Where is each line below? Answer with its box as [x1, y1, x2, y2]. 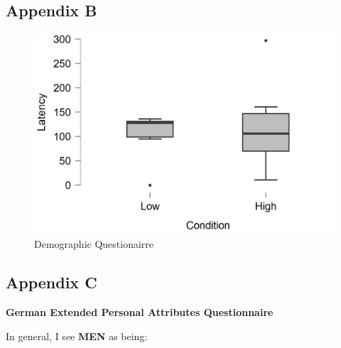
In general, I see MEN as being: [6, 328, 148, 343]
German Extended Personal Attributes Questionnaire [6, 304, 274, 319]
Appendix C [6, 271, 97, 293]
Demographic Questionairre [34, 236, 154, 251]
